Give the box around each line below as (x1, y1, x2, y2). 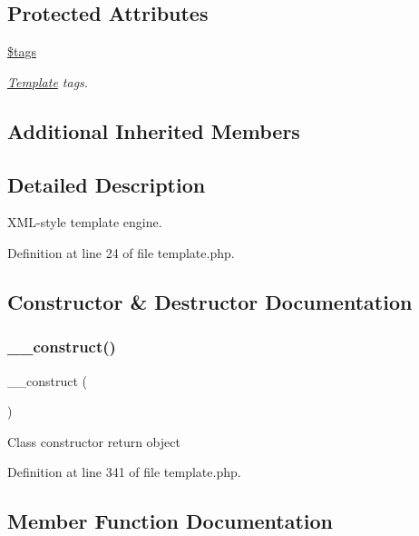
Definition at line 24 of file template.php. (7, 243, 235, 262)
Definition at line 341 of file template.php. (7, 462, 241, 481)
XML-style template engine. (7, 213, 162, 232)
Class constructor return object (7, 432, 180, 451)
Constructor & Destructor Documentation (7, 287, 413, 315)
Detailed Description (7, 170, 206, 198)
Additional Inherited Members (7, 116, 300, 144)
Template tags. (7, 72, 89, 91)
